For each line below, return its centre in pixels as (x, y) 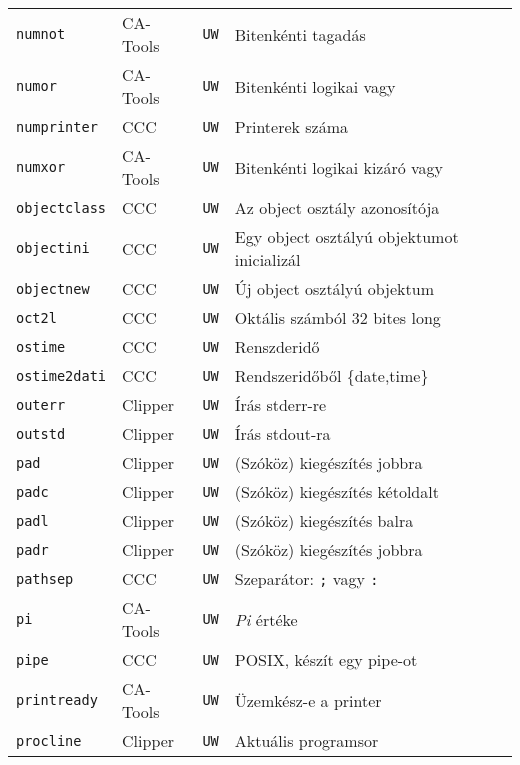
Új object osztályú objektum (334, 288)
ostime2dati (61, 375)
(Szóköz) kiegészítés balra (324, 520)
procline (49, 740)
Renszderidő (277, 346)
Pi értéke (266, 619)
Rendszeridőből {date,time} (331, 375)
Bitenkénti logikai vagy (315, 86)
